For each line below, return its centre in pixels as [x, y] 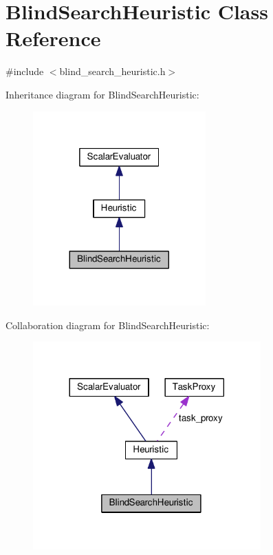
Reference [53, 38]
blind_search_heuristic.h [112, 71]
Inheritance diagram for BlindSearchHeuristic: [102, 94]
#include [25, 71]
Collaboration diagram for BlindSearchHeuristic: [108, 325]
